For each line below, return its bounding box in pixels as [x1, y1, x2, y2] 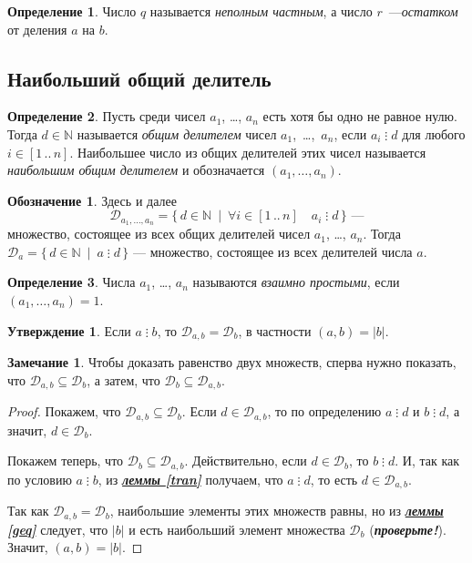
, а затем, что [87, 370, 160, 389]
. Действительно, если [184, 451, 307, 470]
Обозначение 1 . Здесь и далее [7, 190, 177, 210]
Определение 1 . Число [7, 2, 137, 20]
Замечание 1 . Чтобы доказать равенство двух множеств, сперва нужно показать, [7, 353, 457, 372]
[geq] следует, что [7, 519, 108, 538]
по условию [7, 469, 72, 488]
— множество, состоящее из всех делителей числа [132, 241, 413, 261]
